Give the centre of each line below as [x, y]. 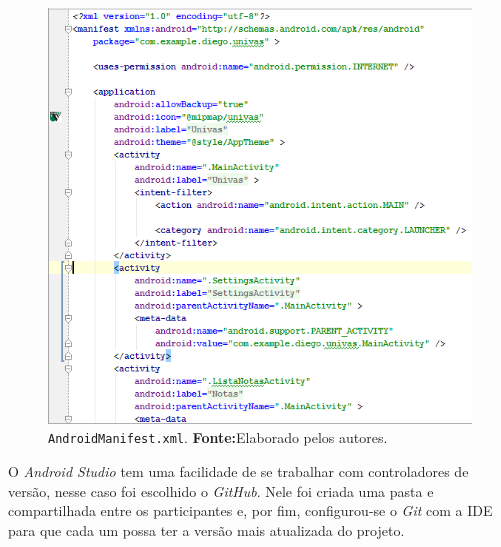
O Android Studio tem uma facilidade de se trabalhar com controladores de [238, 471]
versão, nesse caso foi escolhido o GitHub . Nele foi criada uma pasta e [221, 490]
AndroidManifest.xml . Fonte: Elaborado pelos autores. [218, 437]
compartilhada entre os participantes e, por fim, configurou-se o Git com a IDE [250, 510]
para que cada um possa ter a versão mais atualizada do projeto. [206, 529]
